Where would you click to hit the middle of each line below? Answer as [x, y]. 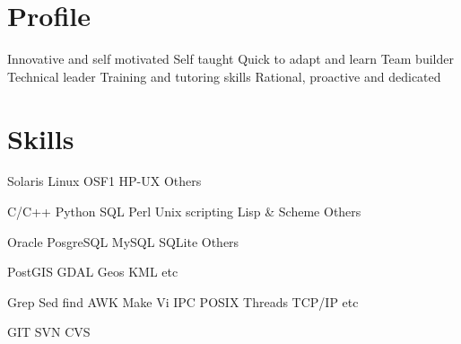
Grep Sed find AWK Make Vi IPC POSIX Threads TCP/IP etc [183, 301]
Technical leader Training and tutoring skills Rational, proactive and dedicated [224, 76]
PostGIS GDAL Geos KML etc [93, 272]
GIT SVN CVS [49, 332]
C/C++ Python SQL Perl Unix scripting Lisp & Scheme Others [184, 212]
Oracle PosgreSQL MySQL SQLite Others [123, 241]
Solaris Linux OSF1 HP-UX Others [104, 181]
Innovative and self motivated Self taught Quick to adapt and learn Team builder [230, 59]
